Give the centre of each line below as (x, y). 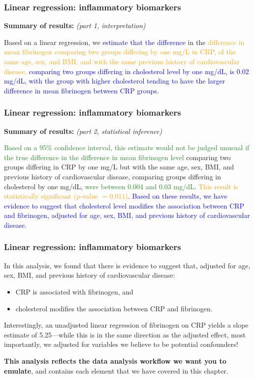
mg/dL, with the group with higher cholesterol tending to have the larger (115, 81)
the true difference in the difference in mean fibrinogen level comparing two (117, 157)
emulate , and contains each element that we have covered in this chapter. (116, 370)
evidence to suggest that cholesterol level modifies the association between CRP (124, 205)
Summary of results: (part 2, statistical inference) (83, 131)
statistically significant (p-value (51, 196)
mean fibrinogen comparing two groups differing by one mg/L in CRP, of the (120, 52)
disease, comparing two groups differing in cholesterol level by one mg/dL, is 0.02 (127, 71)
